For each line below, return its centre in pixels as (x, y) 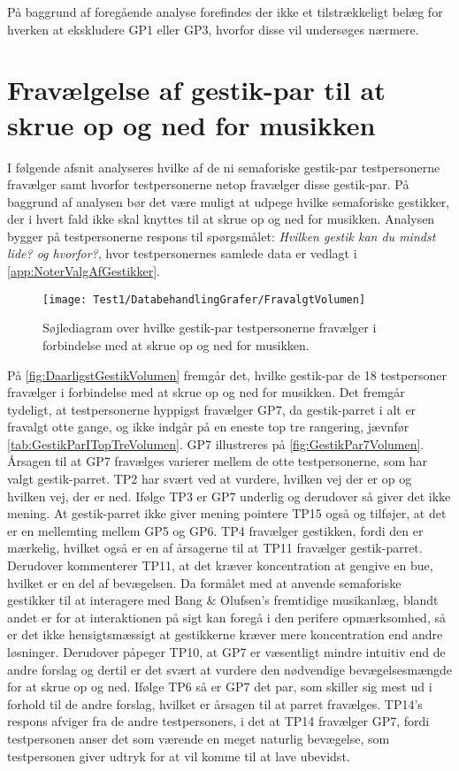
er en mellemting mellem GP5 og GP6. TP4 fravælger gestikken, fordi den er (215, 530)
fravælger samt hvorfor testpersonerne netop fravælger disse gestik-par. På (208, 184)
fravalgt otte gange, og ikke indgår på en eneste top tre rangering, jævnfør (208, 427)
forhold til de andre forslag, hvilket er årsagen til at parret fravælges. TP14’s (215, 703)
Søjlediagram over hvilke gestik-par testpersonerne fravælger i (210, 328)
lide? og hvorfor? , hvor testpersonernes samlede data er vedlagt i (182, 253)
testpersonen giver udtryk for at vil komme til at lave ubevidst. (179, 756)
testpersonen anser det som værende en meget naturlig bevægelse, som (199, 738)
